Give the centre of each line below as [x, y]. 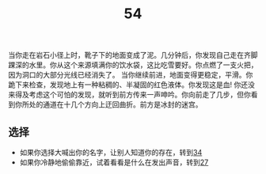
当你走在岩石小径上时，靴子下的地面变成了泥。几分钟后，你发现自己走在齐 [129, 55]
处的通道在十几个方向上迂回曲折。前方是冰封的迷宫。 [116, 104]
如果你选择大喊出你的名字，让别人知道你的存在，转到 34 [111, 152]
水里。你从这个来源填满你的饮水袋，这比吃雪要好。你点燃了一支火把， [143, 65]
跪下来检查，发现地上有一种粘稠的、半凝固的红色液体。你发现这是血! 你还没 [131, 85]
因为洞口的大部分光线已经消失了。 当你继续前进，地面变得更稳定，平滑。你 [131, 75]
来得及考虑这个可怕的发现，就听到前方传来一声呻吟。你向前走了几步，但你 [129, 95]
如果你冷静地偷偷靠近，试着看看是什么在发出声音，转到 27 [114, 162]
